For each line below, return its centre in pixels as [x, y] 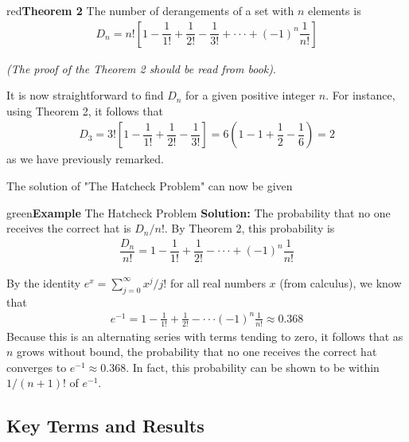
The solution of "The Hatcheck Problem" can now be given [150, 186]
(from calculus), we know [341, 282]
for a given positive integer [251, 95]
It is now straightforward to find [85, 95]
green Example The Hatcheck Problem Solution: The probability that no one [199, 212]
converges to [37, 367]
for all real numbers [218, 282]
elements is [335, 10]
